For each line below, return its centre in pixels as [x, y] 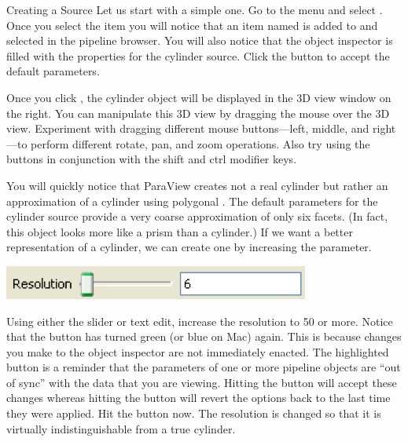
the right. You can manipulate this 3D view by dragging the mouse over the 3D [198, 113]
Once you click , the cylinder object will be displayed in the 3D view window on [199, 97]
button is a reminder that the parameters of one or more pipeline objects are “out [204, 367]
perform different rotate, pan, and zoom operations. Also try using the [200, 143]
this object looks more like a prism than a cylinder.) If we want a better [180, 231]
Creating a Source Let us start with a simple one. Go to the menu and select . [195, 9]
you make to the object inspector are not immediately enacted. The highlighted [198, 351]
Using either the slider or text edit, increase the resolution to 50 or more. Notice [200, 321]
